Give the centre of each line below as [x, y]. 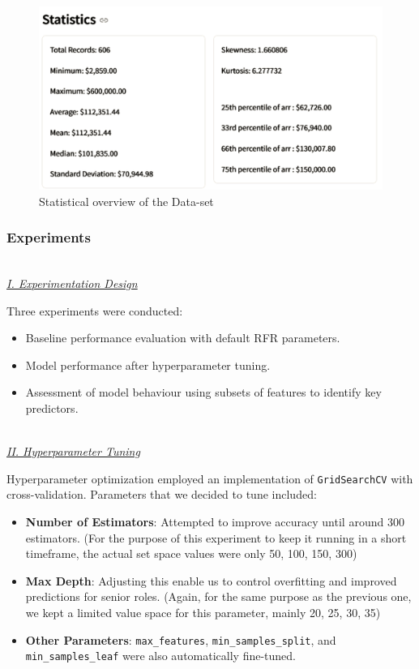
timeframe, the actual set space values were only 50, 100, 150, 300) [191, 553]
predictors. [52, 408]
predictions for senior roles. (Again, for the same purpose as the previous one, [218, 596]
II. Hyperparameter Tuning [73, 451]
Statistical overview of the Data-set [126, 201]
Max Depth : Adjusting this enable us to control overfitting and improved [211, 580]
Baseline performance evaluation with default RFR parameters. [183, 338]
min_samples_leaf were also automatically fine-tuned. [161, 656]
